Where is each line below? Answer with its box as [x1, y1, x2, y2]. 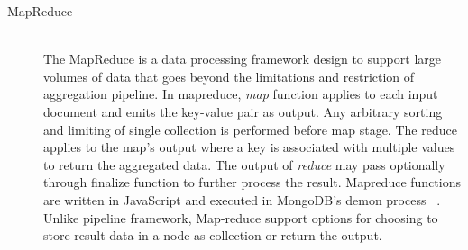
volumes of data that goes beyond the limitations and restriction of [43, 67, 415, 85]
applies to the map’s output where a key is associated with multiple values [43, 138, 455, 156]
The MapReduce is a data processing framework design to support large [43, 49, 441, 68]
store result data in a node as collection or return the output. [43, 226, 382, 245]
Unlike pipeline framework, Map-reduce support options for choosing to [43, 208, 438, 227]
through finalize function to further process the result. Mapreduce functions [43, 173, 461, 192]
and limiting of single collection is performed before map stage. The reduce [43, 120, 457, 138]
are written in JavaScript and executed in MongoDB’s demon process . [43, 190, 441, 209]
